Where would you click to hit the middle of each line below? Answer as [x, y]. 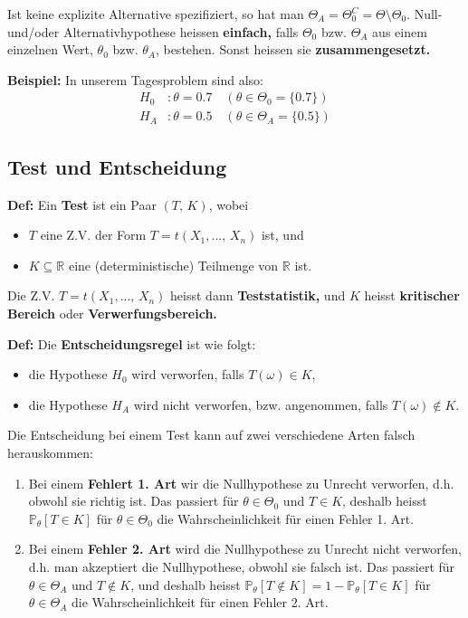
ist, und [282, 235]
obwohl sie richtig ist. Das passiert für [134, 501]
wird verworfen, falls [188, 374]
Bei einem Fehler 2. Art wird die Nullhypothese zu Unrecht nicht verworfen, [245, 549]
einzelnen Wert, [50, 49]
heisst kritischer [412, 295]
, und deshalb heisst [186, 584]
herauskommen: [51, 452]
